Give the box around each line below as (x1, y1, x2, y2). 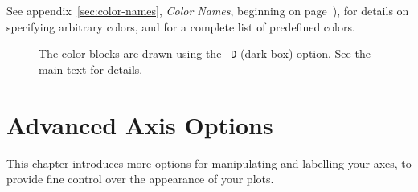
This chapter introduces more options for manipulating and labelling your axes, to (6, 154, 412, 171)
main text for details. (39, 60, 143, 77)
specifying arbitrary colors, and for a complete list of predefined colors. (6, 18, 355, 35)
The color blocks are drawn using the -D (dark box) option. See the (39, 45, 371, 62)
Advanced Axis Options (6, 108, 273, 141)
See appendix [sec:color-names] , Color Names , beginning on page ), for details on (6, 2, 409, 18)
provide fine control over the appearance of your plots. (6, 170, 274, 187)
